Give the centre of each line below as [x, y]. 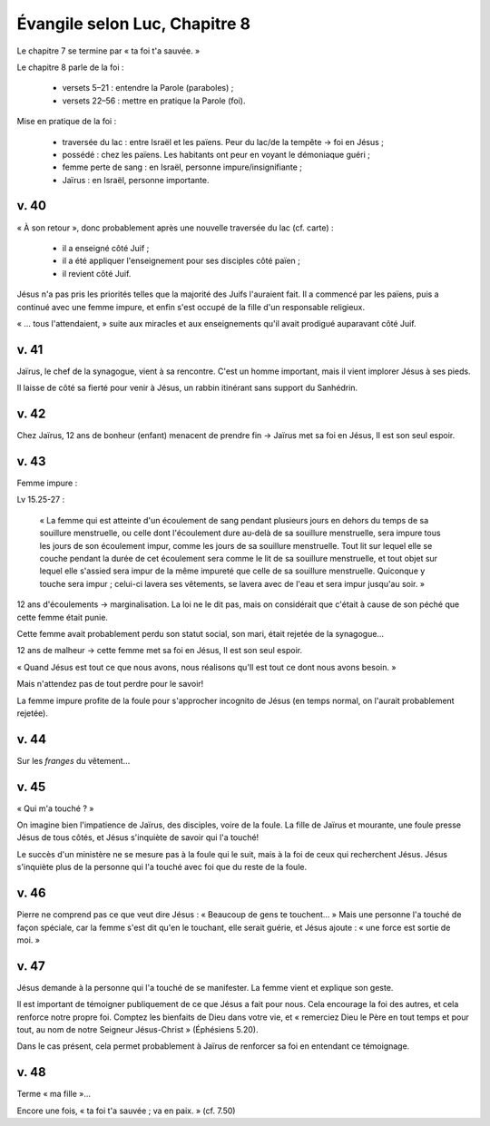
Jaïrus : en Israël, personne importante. [136, 180]
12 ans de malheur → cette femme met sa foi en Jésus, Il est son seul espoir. [160, 651]
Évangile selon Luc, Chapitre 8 [134, 24]
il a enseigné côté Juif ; [106, 248]
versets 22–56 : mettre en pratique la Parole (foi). [154, 101]
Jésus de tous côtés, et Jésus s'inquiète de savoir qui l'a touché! [138, 837]
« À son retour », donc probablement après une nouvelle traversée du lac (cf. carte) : [176, 228]
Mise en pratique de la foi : [67, 122]
